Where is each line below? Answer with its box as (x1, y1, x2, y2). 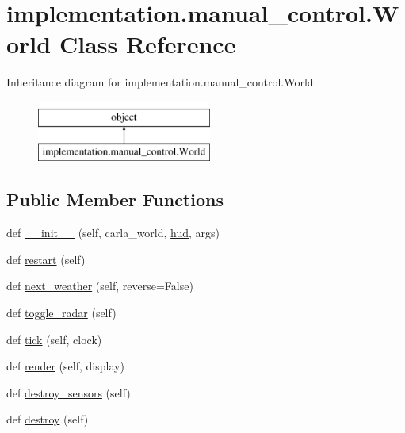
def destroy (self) (6, 411, 89, 427)
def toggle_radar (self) (6, 305, 117, 321)
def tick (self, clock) (6, 331, 102, 347)
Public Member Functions (6, 187, 224, 212)
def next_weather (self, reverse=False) (6, 278, 193, 294)
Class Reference (59, 28, 236, 60)
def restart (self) (6, 251, 86, 267)
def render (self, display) (6, 358, 124, 374)
